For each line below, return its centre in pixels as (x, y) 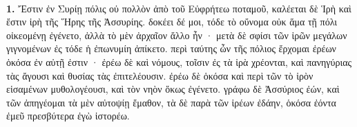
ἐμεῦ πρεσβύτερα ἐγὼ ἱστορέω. (68, 116)
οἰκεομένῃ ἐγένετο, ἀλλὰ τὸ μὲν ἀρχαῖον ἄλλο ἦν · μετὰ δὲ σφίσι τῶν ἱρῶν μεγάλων (177, 35)
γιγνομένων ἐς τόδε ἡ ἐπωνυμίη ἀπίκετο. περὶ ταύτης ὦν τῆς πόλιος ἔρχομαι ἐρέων (171, 48)
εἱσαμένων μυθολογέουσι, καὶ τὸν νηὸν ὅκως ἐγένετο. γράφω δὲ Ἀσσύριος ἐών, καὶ (173, 89)
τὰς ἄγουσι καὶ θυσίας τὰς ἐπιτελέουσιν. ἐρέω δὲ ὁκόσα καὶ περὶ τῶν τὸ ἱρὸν (160, 75)
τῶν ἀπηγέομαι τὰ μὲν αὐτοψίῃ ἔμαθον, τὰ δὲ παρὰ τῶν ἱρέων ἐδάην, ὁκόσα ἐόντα (171, 102)
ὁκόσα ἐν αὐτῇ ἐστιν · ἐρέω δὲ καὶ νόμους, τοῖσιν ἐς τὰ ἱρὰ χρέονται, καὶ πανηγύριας (179, 61)
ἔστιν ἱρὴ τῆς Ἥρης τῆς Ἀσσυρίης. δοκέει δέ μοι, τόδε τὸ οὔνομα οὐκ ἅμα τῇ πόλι (172, 22)
